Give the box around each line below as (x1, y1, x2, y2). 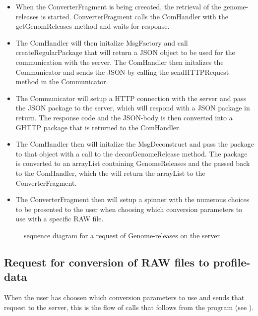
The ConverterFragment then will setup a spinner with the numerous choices (15, 194, 250, 205)
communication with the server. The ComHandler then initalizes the (15, 56, 224, 67)
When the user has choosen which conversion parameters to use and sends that (4, 292, 245, 303)
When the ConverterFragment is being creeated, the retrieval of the (15, 1, 221, 11)
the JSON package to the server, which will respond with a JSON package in (15, 103, 250, 113)
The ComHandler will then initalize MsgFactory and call (15, 37, 188, 48)
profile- (213, 254, 251, 269)
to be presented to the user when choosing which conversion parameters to (15, 204, 243, 214)
